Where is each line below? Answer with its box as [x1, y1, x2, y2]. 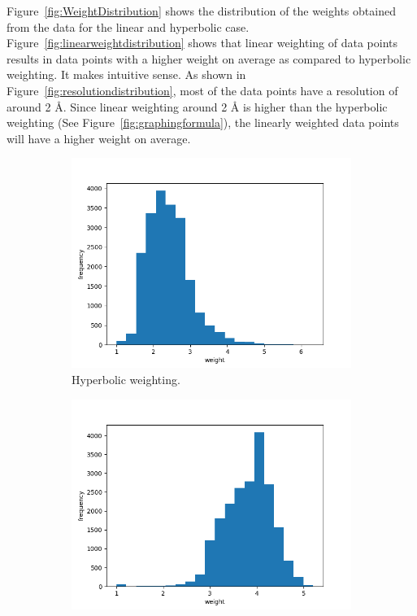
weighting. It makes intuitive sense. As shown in [7, 66, 246, 83]
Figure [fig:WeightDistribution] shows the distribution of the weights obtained [7, 2, 396, 19]
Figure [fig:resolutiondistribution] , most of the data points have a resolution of [7, 81, 398, 98]
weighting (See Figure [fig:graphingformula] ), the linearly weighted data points [7, 114, 399, 131]
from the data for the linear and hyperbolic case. [7, 18, 250, 35]
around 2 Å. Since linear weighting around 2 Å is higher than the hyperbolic [7, 98, 388, 115]
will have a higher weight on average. [7, 129, 191, 146]
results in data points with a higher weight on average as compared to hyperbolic [7, 50, 411, 67]
